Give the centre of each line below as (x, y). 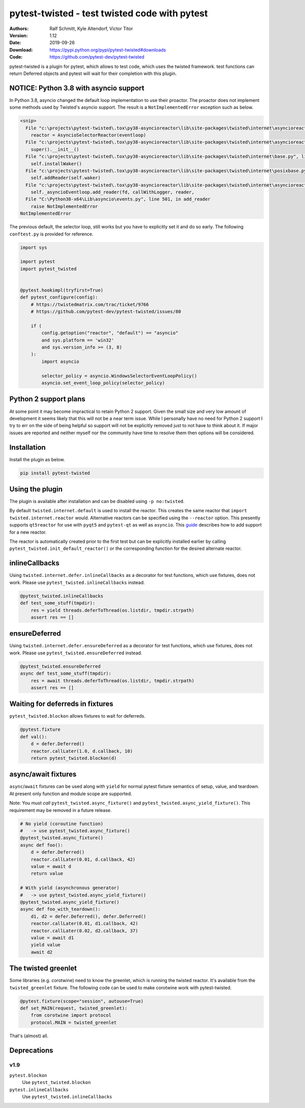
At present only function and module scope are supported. (71, 794)
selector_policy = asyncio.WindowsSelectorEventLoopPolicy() (119, 376)
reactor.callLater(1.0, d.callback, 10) (82, 751)
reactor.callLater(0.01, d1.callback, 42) (84, 924)
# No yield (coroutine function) (62, 824)
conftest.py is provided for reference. (51, 234)
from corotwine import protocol (71, 1015)
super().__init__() (55, 149)
